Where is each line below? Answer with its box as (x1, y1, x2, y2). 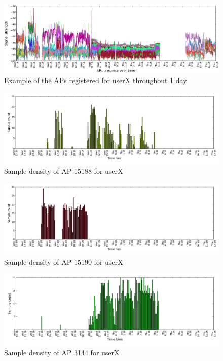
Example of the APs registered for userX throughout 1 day (4, 74, 187, 85)
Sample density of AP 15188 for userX (4, 166, 123, 176)
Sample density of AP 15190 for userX (4, 256, 123, 267)
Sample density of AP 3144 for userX (4, 347, 120, 358)
